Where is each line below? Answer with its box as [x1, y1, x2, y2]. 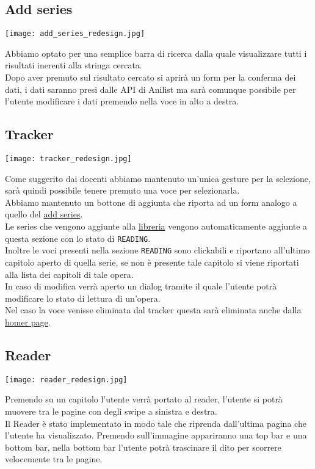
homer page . [5, 315, 51, 328]
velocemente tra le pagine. [5, 453, 103, 465]
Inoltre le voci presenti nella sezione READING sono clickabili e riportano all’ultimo [5, 244, 310, 256]
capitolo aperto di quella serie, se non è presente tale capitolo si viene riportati [5, 255, 299, 268]
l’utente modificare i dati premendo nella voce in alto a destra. [5, 95, 239, 107]
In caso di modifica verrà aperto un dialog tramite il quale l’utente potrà [5, 280, 277, 293]
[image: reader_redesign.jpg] [5, 375, 128, 384]
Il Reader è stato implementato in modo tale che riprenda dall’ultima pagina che [5, 416, 306, 429]
